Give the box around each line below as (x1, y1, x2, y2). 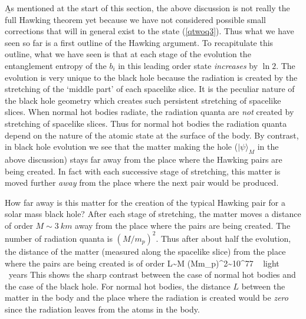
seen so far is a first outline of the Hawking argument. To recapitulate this (5, 36, 274, 48)
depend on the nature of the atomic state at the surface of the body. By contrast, (5, 129, 299, 141)
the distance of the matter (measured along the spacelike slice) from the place (5, 245, 286, 257)
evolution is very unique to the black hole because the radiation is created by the (5, 71, 298, 83)
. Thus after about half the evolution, (156, 232, 291, 244)
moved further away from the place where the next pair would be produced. (5, 176, 279, 189)
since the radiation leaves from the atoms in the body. (5, 302, 200, 315)
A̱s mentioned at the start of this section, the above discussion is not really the (5, 2, 290, 14)
